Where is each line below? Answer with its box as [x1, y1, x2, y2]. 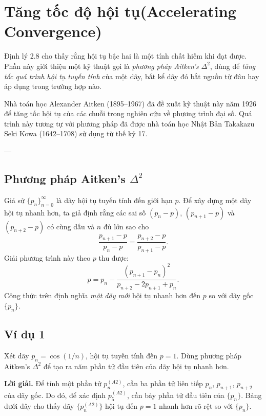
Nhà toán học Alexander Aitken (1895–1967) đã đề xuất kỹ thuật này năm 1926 [4, 98, 256, 108]
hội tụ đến [105, 401, 138, 411]
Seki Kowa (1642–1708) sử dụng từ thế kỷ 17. [4, 128, 148, 139]
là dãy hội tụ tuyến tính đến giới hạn [56, 194, 173, 205]
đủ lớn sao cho [103, 221, 149, 231]
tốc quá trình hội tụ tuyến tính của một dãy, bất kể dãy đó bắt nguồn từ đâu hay [4, 70, 259, 81]
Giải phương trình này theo [4, 252, 91, 263]
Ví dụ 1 [4, 325, 45, 341]
